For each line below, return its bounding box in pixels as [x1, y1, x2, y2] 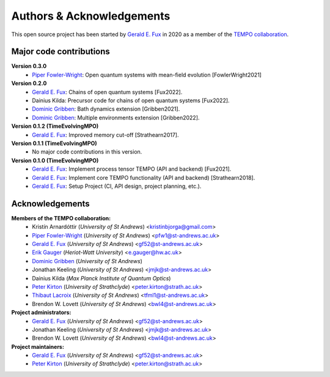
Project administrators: [11, 309, 71, 316]
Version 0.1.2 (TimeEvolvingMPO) [11, 122, 99, 130]
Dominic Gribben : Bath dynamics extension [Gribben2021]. [32, 105, 180, 113]
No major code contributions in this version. [32, 148, 142, 155]
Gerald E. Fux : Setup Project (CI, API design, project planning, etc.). [32, 182, 202, 190]
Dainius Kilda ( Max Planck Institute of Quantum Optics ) [32, 274, 171, 282]
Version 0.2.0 [11, 80, 47, 87]
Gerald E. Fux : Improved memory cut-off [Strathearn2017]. [32, 131, 179, 138]
